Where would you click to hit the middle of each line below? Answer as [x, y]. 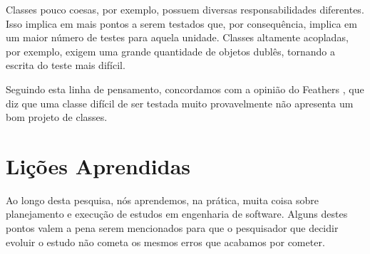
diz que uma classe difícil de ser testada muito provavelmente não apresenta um [180, 103]
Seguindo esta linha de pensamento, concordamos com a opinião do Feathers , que [185, 89]
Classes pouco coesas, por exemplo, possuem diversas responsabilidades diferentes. [185, 9]
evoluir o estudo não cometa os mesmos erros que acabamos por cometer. [165, 242]
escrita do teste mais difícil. [66, 65]
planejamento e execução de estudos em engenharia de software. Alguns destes [177, 214]
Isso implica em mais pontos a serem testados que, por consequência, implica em [181, 23]
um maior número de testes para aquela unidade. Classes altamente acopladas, [177, 37]
